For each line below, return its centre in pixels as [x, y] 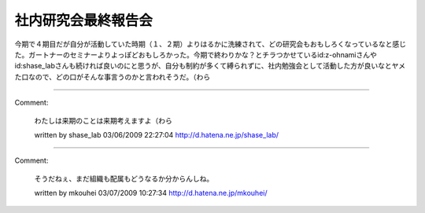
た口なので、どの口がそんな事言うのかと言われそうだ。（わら [113, 77]
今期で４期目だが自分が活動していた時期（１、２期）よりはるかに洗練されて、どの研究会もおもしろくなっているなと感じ [211, 44]
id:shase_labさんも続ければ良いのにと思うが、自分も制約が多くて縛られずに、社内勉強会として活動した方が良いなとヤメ [210, 66]
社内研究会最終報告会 [84, 20]
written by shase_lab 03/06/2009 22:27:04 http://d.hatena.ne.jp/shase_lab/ [157, 134]
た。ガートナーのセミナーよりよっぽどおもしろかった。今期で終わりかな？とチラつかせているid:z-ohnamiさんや [196, 54]
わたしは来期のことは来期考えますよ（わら [103, 120]
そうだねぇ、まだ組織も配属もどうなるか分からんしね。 [124, 178]
